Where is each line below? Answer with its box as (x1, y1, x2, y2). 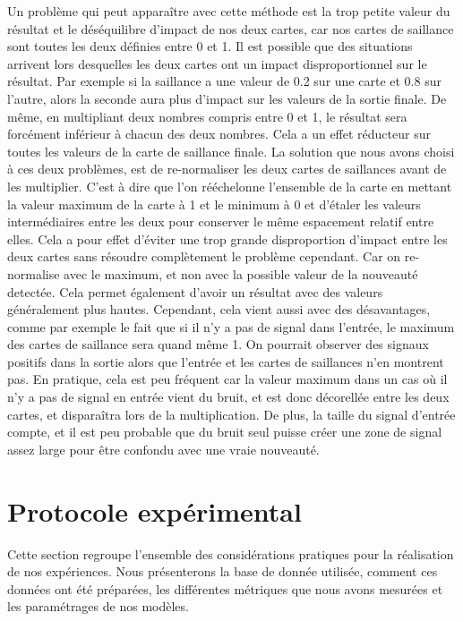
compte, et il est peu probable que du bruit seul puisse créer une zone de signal (7, 422, 442, 441)
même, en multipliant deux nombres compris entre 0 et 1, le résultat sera (7, 106, 407, 125)
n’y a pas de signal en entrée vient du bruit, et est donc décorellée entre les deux (7, 387, 450, 406)
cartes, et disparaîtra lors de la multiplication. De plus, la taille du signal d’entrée (7, 404, 456, 423)
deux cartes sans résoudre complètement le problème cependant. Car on (7, 247, 401, 266)
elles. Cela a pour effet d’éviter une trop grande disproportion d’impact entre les (7, 229, 448, 248)
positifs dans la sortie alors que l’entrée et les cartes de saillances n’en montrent (7, 352, 444, 370)
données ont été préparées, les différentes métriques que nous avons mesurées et (7, 579, 443, 598)
